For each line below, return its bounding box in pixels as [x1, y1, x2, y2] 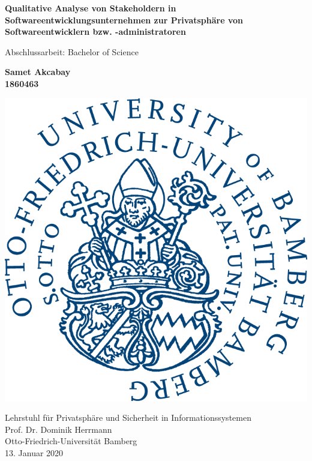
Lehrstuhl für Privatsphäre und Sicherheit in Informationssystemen [5, 411, 251, 424]
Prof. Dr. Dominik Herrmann [5, 423, 112, 435]
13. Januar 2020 [5, 446, 64, 459]
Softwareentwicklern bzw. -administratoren [5, 25, 186, 38]
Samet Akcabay [5, 65, 71, 78]
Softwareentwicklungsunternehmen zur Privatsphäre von [5, 13, 243, 26]
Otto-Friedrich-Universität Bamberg [5, 435, 137, 447]
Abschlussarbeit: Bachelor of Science [5, 45, 139, 58]
